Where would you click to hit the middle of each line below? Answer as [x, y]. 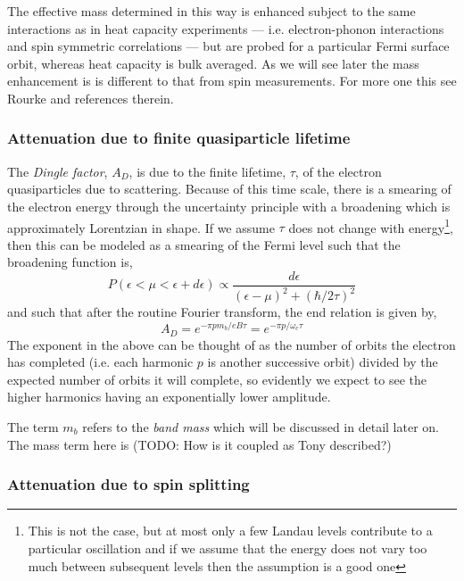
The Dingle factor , [58, 171]
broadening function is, [70, 262]
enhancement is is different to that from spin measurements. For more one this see [232, 81]
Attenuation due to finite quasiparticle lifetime [179, 138]
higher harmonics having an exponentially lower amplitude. [169, 397]
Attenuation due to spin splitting [128, 484]
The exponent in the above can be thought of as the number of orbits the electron [232, 344]
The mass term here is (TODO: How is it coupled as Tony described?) [199, 444]
